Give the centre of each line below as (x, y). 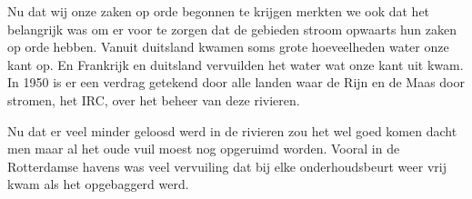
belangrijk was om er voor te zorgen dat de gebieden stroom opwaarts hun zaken (232, 29)
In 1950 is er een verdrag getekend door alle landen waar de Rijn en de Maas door (236, 82)
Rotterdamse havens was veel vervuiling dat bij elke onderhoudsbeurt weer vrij (227, 166)
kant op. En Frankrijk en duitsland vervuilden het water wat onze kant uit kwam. (236, 64)
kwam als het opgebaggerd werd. (98, 184)
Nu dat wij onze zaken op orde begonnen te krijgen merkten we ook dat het (219, 11)
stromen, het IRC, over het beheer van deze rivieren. (154, 99)
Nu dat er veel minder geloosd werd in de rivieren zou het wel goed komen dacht (232, 130)
